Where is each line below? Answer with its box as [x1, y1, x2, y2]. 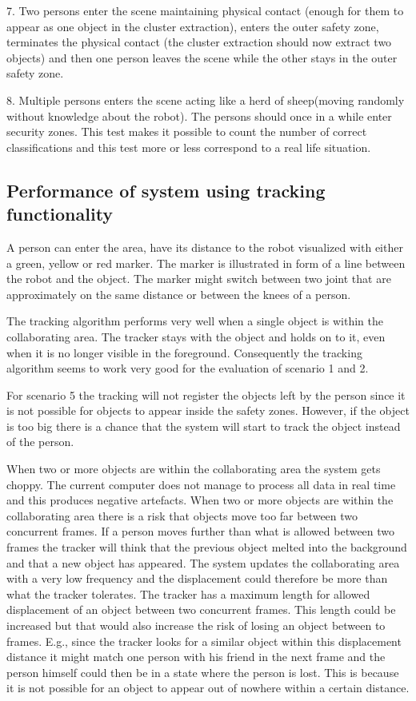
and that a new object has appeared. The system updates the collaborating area [6, 554, 400, 571]
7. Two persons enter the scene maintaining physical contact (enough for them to [6, 2, 404, 18]
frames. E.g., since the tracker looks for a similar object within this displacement [6, 632, 402, 649]
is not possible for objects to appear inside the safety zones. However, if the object [6, 402, 410, 419]
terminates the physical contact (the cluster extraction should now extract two [6, 34, 392, 50]
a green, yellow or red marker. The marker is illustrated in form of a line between [6, 254, 406, 271]
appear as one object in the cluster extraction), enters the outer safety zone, [6, 18, 379, 34]
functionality [6, 201, 114, 226]
